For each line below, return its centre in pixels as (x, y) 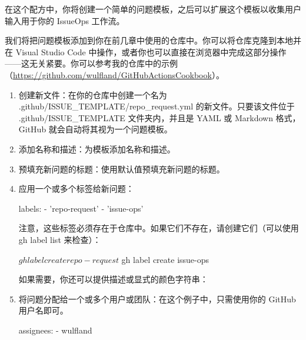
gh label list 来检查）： (60, 239)
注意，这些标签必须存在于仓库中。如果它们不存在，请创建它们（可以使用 (159, 228)
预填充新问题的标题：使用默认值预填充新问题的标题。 (122, 169)
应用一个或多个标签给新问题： (76, 189)
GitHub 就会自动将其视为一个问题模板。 (95, 129)
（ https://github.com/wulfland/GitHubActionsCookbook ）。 (114, 74)
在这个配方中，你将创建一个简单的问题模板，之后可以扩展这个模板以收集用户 (153, 9)
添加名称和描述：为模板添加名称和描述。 (97, 149)
